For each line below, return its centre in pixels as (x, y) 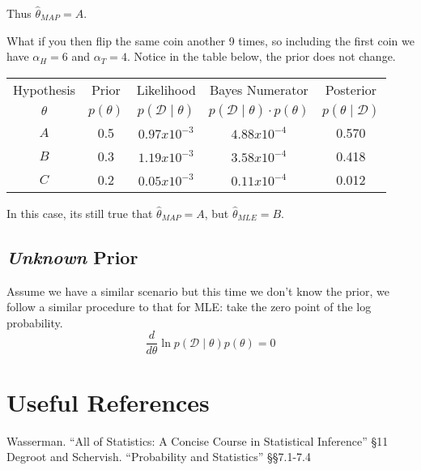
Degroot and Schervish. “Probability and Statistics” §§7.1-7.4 (159, 457)
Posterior (351, 89)
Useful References (108, 402)
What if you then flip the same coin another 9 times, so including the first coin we (210, 40)
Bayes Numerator (259, 89)
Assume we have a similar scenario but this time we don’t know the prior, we (198, 291)
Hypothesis (45, 89)
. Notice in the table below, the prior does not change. (261, 56)
